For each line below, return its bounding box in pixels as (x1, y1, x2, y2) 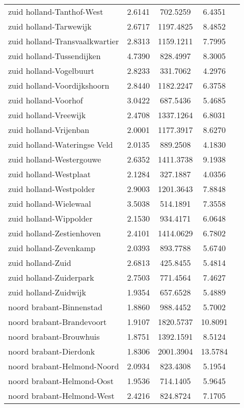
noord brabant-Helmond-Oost (8, 375, 114, 387)
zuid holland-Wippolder (8, 212, 93, 224)
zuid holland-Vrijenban (8, 124, 90, 135)
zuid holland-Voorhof (8, 94, 83, 106)
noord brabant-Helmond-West (8, 390, 115, 401)
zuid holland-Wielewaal (8, 198, 91, 209)
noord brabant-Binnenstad (8, 301, 102, 313)
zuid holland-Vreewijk (8, 109, 86, 121)
